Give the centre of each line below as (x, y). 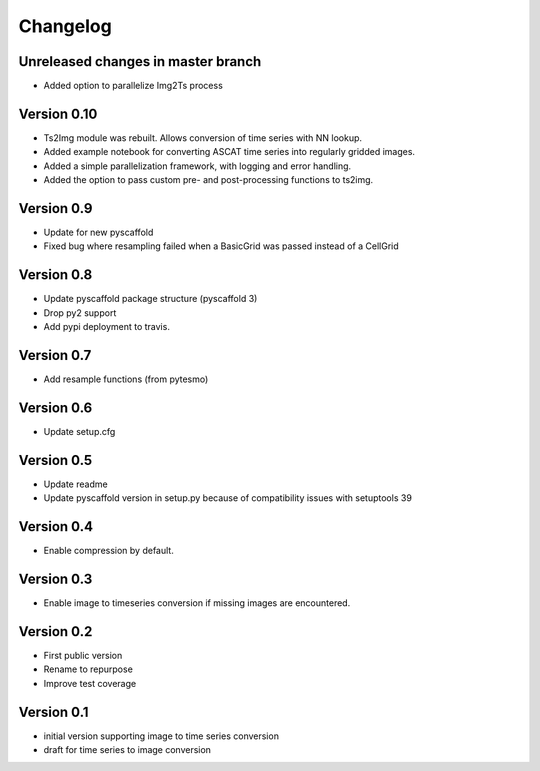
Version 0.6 (55, 407)
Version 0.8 (55, 275)
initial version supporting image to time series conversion (161, 736)
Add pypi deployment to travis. (106, 327)
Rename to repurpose (88, 669)
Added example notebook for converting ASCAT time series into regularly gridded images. (229, 152)
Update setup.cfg (79, 431)
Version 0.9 (55, 208)
